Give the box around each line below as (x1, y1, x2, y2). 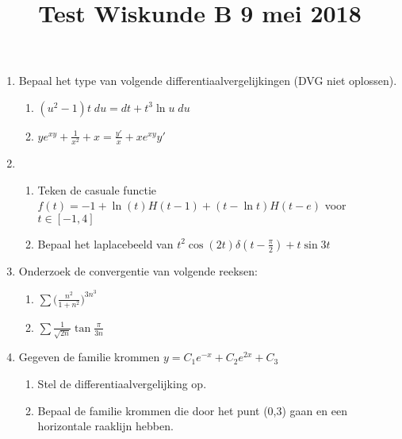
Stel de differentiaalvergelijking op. (37, 375, 207, 391)
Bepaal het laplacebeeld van (37, 235, 174, 252)
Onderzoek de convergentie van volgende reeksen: (18, 262, 258, 279)
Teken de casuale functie (37, 181, 156, 198)
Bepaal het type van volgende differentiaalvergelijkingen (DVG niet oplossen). (18, 72, 397, 89)
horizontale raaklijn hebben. (37, 418, 174, 434)
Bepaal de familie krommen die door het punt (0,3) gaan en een (37, 402, 347, 418)
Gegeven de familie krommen (18, 349, 160, 365)
